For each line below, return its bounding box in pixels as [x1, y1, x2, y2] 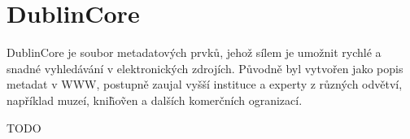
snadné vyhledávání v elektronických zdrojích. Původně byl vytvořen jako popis [7, 59, 403, 76]
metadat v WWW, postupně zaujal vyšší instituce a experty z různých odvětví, [7, 76, 403, 93]
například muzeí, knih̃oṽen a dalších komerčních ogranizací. [7, 91, 303, 108]
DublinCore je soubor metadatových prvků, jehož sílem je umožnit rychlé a [7, 44, 382, 61]
